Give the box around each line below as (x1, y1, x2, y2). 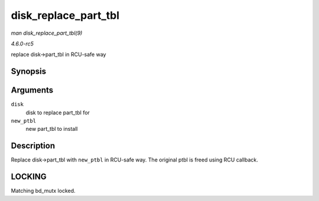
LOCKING (11, 172, 47, 182)
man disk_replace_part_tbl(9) (11, 29, 83, 37)
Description (11, 141, 56, 151)
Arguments (11, 85, 54, 95)
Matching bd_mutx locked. (11, 187, 76, 195)
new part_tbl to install (25, 126, 78, 133)
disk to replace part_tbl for (25, 109, 90, 116)
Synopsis (11, 67, 47, 77)
